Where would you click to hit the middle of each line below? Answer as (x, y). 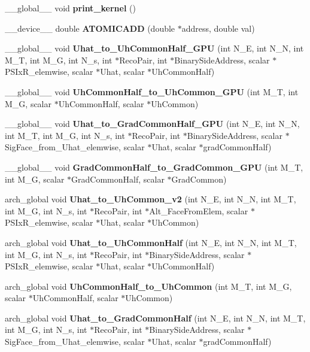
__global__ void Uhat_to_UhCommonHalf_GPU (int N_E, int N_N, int (154, 48)
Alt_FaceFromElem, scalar (199, 210)
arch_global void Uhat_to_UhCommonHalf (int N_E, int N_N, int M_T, (151, 242)
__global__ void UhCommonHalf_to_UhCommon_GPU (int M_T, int (152, 91)
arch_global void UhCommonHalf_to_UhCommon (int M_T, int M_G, (148, 286)
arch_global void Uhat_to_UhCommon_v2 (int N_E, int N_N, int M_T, (151, 199)
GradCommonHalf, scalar (118, 179)
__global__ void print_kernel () (70, 8)
